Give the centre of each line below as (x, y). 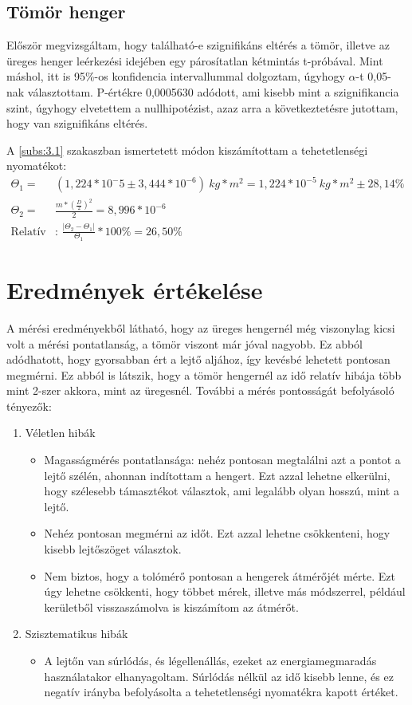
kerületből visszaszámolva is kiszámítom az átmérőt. (171, 607)
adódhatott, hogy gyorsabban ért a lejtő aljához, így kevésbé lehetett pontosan (198, 359)
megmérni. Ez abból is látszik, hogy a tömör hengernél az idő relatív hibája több (204, 374)
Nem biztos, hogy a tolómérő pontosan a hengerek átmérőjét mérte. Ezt (220, 575)
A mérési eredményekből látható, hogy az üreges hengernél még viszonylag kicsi (201, 327)
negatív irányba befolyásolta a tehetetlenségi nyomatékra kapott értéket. (221, 692)
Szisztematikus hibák (77, 634)
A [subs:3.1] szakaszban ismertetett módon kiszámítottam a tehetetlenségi (187, 150)
